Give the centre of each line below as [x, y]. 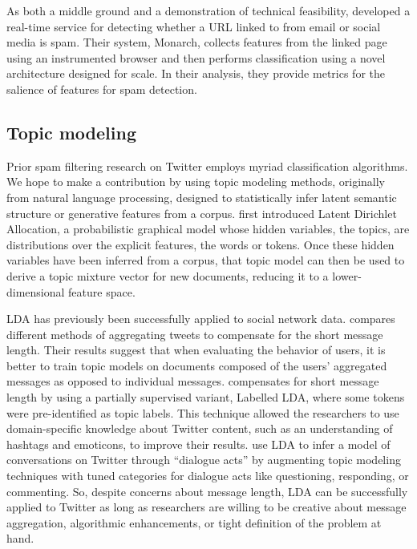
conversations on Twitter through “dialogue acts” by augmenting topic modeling [204, 460]
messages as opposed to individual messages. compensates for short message [193, 381]
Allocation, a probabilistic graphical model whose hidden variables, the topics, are [208, 229]
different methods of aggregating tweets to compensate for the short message [195, 334]
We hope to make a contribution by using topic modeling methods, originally [196, 182]
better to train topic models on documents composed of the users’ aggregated [197, 365]
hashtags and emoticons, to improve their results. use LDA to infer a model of [198, 444]
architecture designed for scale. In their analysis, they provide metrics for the [196, 73]
